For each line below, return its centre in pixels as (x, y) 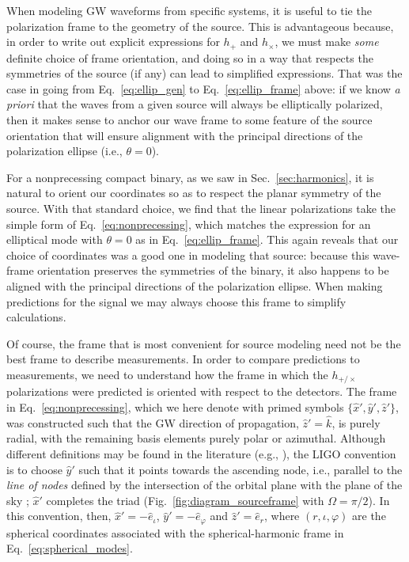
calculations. (36, 317)
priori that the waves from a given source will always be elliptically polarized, (195, 104)
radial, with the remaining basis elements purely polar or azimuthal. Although (196, 438)
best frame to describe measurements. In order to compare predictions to (183, 359)
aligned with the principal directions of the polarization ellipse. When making (195, 285)
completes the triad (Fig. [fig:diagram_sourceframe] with (185, 500)
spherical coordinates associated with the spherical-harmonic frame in (175, 532)
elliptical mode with (55, 239)
